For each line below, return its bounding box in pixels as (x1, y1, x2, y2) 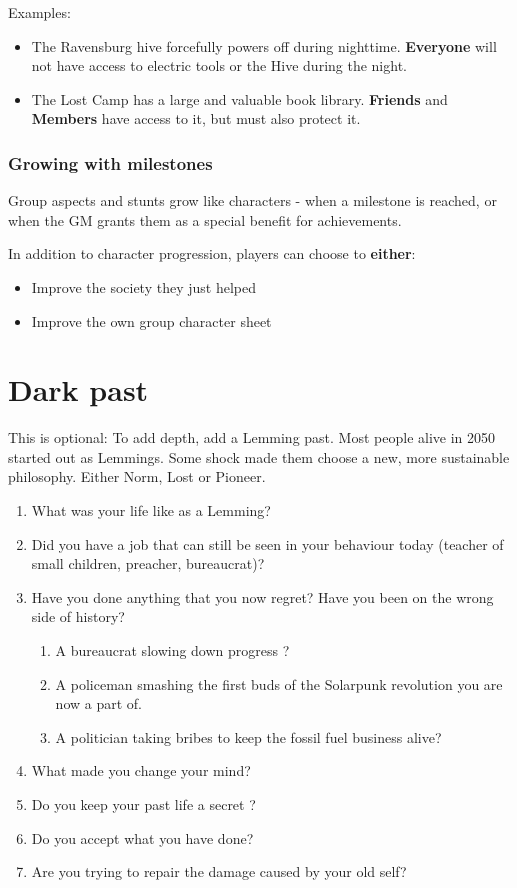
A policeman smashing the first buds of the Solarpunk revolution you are (55, 673, 503, 694)
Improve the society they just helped (31, 276, 256, 297)
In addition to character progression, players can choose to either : (8, 243, 416, 264)
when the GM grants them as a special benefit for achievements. (8, 209, 402, 230)
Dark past (8, 369, 149, 410)
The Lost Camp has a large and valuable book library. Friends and (31, 88, 448, 109)
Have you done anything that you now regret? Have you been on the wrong (31, 586, 494, 607)
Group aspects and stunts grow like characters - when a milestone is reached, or (8, 190, 497, 211)
